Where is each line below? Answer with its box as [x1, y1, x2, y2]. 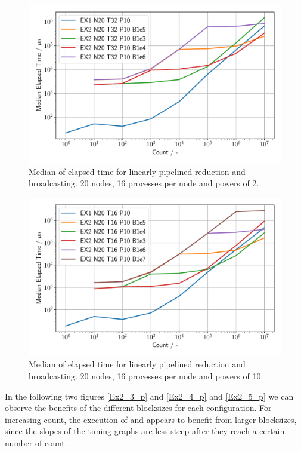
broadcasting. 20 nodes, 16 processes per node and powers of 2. [29, 177, 259, 189]
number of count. [5, 436, 67, 449]
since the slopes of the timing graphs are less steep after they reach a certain [5, 425, 285, 437]
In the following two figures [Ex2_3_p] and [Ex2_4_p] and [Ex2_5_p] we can [5, 389, 294, 402]
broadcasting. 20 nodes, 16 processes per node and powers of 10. [29, 369, 263, 382]
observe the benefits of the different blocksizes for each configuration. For [5, 401, 272, 414]
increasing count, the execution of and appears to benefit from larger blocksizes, [5, 413, 297, 425]
